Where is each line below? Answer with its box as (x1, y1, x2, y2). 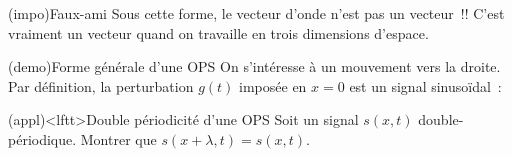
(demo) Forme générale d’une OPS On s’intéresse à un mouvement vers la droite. (8, 56, 501, 77)
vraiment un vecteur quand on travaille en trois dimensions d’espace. (8, 22, 429, 43)
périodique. (8, 128, 77, 149)
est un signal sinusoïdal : (349, 75, 502, 96)
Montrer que (80, 128, 157, 149)
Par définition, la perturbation (8, 75, 194, 96)
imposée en (239, 75, 307, 96)
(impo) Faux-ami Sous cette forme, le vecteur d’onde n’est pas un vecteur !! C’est (8, 3, 505, 23)
